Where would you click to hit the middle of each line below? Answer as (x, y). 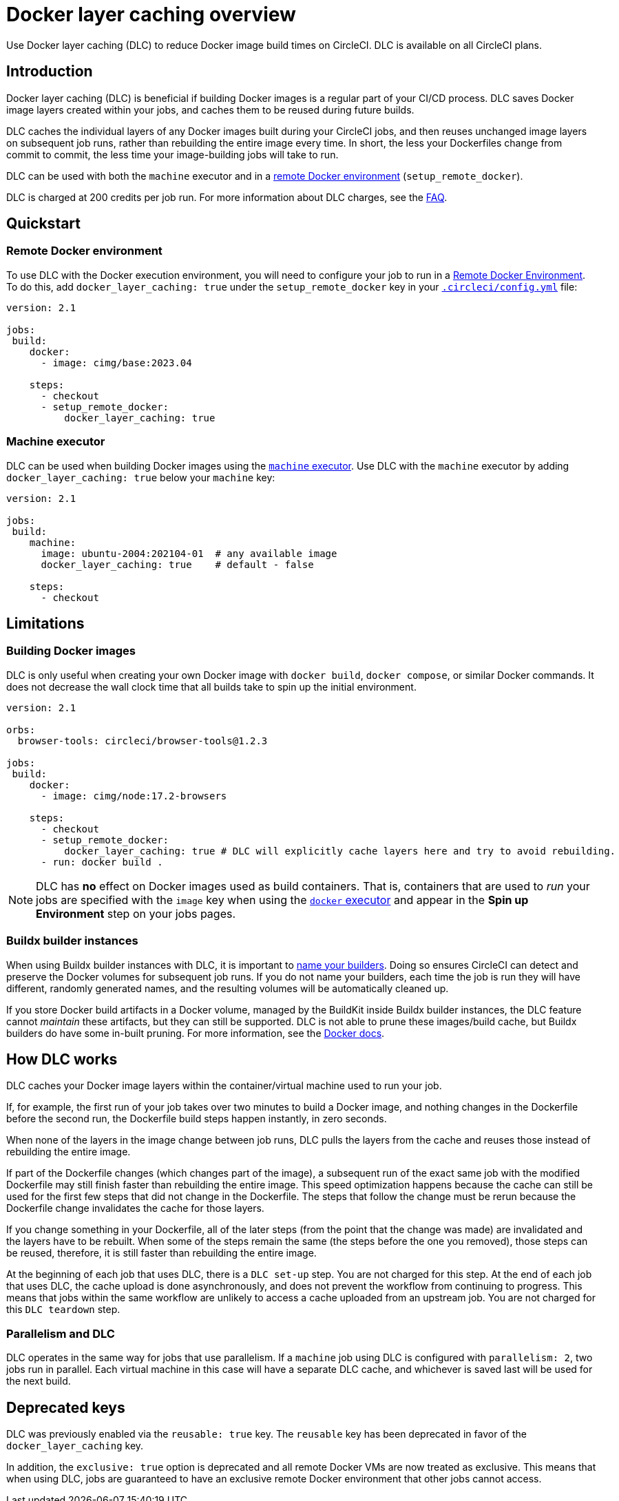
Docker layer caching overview (151, 14)
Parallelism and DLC (61, 1333)
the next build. (39, 1381)
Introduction (50, 72)
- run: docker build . (102, 862)
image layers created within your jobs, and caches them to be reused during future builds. (210, 109)
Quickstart (44, 224)
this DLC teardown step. (63, 1310)
